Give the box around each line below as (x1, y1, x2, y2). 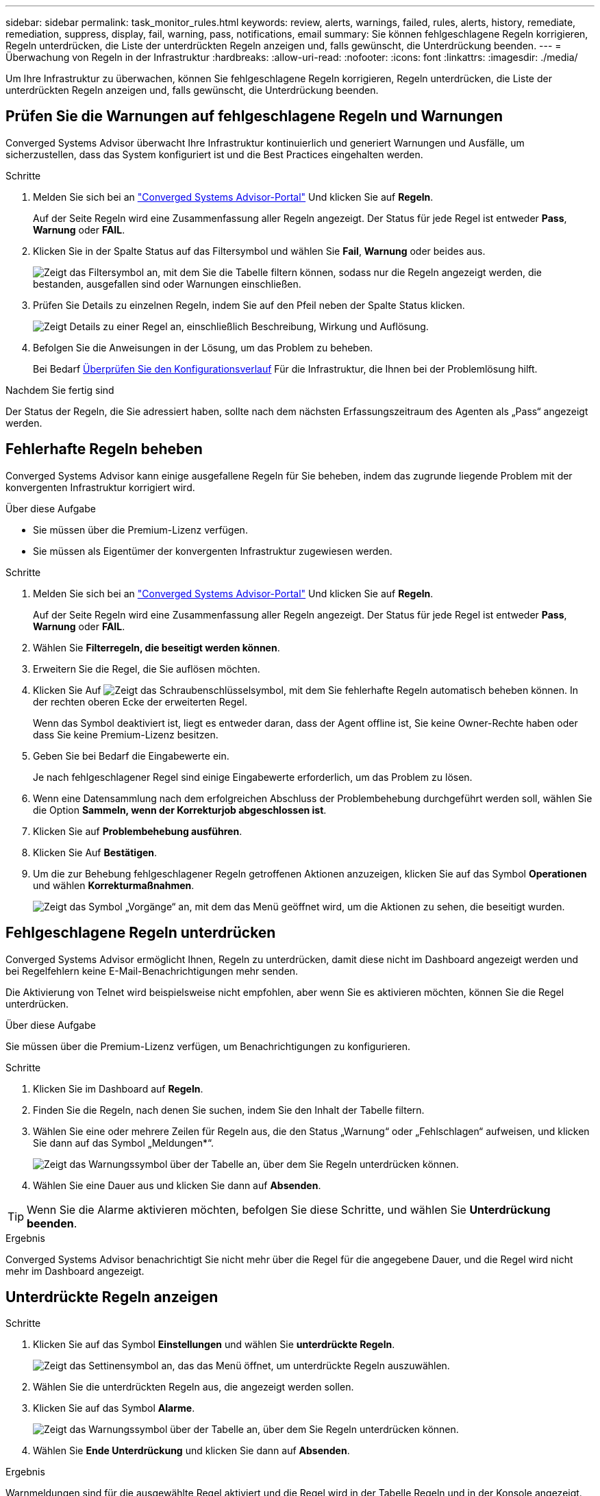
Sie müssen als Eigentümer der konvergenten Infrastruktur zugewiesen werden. (33, 545, 392, 557)
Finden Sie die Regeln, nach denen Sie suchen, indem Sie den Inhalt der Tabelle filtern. (33, 1104, 425, 1116)
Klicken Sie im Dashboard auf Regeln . (33, 1082, 203, 1095)
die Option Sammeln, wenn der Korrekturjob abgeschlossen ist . (33, 803, 327, 816)
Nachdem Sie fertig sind (5, 384, 114, 396)
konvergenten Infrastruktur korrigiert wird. (5, 481, 195, 493)
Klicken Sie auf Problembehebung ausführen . (33, 825, 242, 837)
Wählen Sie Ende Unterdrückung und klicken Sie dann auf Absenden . (33, 1445, 350, 1457)
